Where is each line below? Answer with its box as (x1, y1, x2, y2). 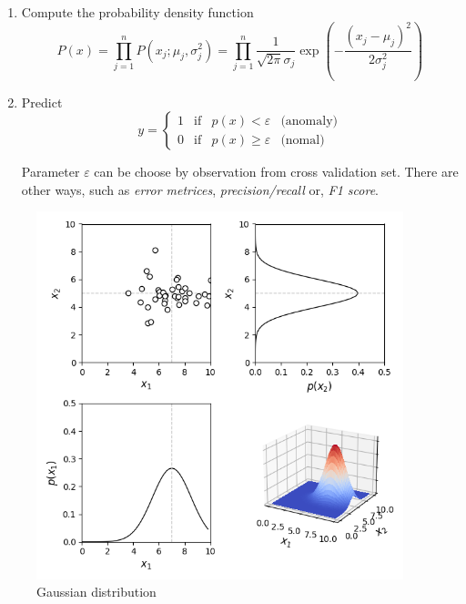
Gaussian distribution (36, 582, 157, 601)
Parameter (21, 162, 80, 181)
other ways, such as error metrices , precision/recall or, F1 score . (21, 179, 380, 199)
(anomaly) (280, 114, 339, 128)
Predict (21, 92, 63, 111)
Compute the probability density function (21, 3, 254, 21)
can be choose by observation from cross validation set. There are (94, 162, 459, 181)
